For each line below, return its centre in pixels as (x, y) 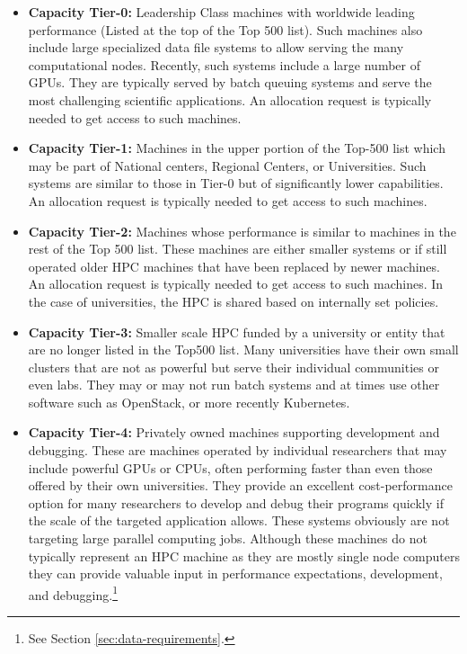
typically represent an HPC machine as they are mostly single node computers (244, 555)
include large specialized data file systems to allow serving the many (216, 47)
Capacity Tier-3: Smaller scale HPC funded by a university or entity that (237, 331)
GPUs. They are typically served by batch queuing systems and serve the (230, 82)
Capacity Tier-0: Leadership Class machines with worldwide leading (221, 12)
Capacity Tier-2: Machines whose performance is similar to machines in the (242, 231)
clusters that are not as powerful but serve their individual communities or (233, 367)
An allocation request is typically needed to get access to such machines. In (236, 284)
